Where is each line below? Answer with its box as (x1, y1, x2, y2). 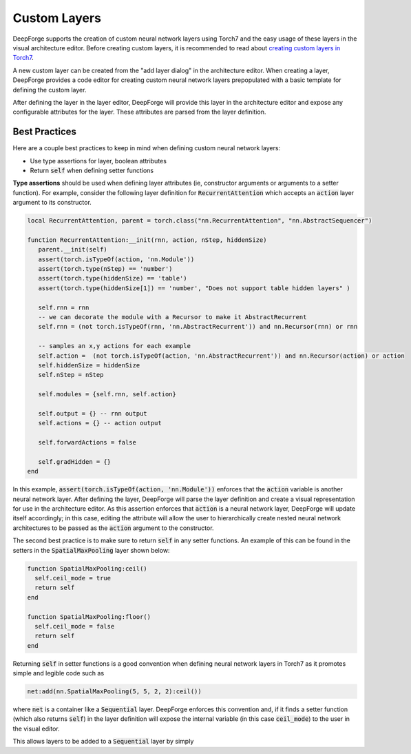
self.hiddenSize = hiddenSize (38, 361, 140, 369)
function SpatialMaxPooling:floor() (27, 613, 151, 620)
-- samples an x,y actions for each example (38, 342, 191, 350)
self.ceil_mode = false (34, 622, 115, 630)
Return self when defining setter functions (30, 166, 154, 174)
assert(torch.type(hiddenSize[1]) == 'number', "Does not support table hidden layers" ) (38, 284, 350, 292)
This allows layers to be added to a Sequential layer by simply (12, 737, 194, 746)
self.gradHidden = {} (38, 458, 112, 465)
